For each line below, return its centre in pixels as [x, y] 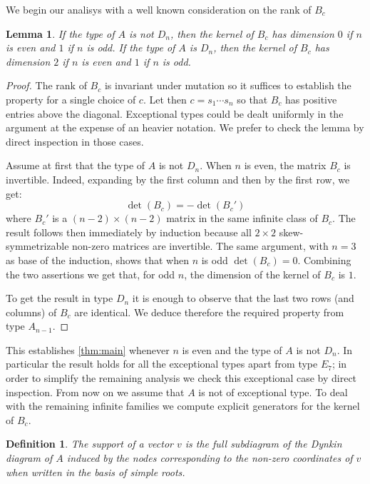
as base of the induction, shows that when [97, 259]
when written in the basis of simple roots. [96, 472]
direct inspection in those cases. [75, 141]
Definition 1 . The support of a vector [89, 444]
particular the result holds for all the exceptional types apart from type [162, 364]
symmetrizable [37, 246]
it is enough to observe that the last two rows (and [243, 298]
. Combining [324, 259]
